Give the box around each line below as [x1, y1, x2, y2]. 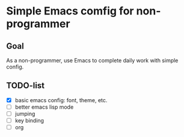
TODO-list [6, 81, 45, 91]
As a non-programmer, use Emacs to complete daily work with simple [6, 57, 179, 64]
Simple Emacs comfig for [6, 4, 134, 18]
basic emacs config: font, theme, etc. [14, 96, 108, 103]
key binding [14, 117, 44, 124]
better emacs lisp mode [14, 103, 74, 111]
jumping [14, 110, 35, 117]
